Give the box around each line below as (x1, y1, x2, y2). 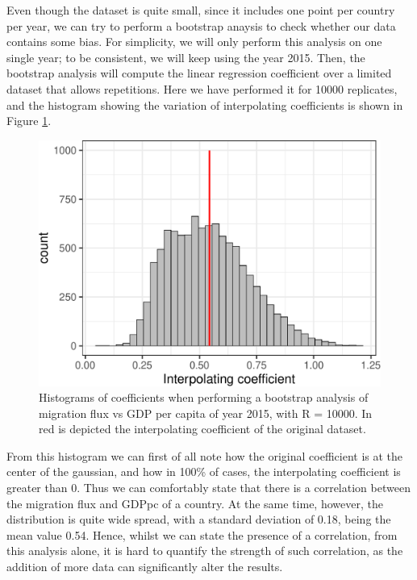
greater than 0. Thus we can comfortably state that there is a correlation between (6, 479, 411, 496)
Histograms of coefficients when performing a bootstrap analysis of (39, 389, 369, 406)
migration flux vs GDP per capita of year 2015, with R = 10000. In (39, 404, 373, 421)
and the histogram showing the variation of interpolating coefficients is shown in (6, 96, 403, 113)
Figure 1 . (6, 112, 52, 129)
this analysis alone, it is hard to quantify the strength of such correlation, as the (6, 542, 403, 559)
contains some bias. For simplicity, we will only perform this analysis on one (6, 33, 382, 50)
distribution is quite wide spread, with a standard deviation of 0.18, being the (6, 511, 391, 528)
